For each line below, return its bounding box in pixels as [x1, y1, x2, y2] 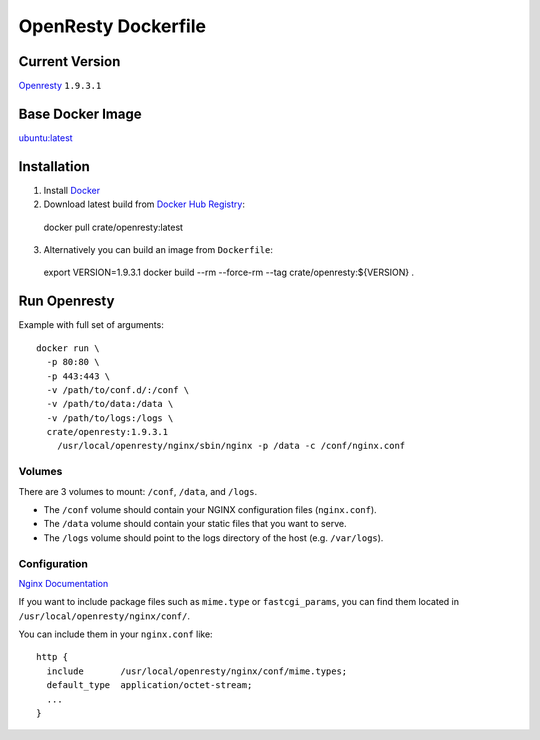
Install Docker [43, 184, 100, 196]
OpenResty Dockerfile [18, 15, 207, 37]
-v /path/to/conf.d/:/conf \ [46, 384, 190, 395]
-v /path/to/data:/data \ [46, 398, 174, 410]
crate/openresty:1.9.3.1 [46, 426, 169, 438]
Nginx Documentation [18, 577, 109, 589]
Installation [18, 158, 90, 175]
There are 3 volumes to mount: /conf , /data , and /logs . [18, 485, 258, 497]
